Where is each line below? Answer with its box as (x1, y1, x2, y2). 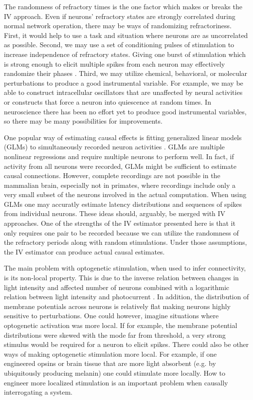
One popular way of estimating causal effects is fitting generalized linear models (4, 132, 242, 142)
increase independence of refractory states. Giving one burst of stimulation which (4, 49, 246, 59)
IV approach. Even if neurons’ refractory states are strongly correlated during (4, 11, 235, 21)
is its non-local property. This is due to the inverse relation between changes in (4, 273, 239, 283)
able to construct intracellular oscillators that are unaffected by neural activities (4, 87, 243, 97)
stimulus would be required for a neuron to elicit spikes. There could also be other (4, 339, 249, 349)
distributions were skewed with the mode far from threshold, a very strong (4, 329, 226, 340)
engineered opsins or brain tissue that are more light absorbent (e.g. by (4, 358, 216, 368)
